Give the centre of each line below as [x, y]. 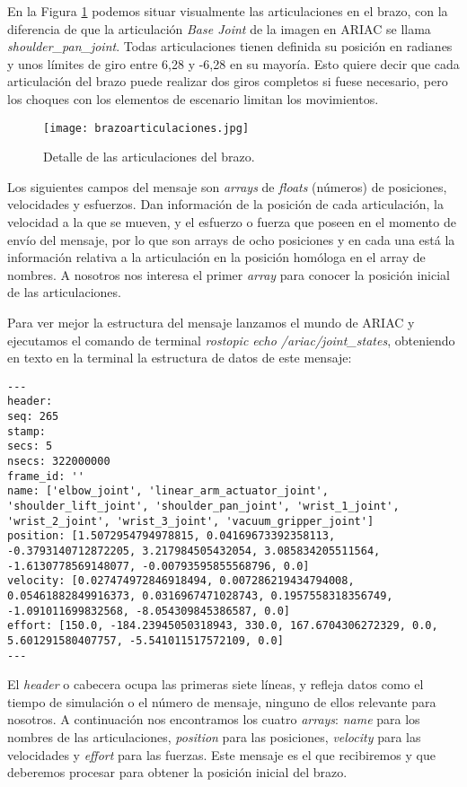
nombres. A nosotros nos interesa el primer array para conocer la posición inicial [229, 274]
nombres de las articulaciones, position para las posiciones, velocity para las [214, 737]
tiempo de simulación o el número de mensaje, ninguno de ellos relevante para [222, 701]
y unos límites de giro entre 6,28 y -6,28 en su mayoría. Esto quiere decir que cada [233, 63]
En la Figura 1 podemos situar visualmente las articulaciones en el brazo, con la [228, 11]
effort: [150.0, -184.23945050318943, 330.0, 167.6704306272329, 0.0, [223, 626]
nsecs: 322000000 [59, 462]
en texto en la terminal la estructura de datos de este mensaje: [180, 358]
